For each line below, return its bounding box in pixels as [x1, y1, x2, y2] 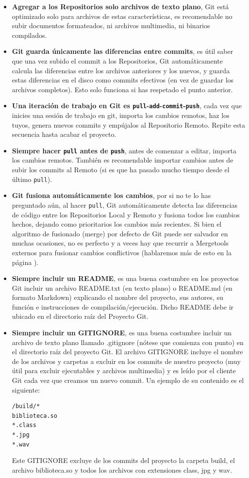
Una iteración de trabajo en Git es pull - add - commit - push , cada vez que [12, 100, 242, 111]
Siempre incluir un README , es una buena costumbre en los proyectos [12, 273, 239, 283]
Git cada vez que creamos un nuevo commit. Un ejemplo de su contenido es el [12, 375, 244, 385]
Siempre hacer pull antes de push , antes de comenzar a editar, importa [12, 145, 237, 155]
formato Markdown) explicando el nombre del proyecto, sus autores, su [12, 292, 223, 302]
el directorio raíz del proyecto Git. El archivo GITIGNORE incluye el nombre [12, 346, 243, 357]
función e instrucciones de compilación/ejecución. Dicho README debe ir [12, 301, 234, 312]
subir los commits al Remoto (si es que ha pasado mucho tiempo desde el [12, 165, 230, 175]
